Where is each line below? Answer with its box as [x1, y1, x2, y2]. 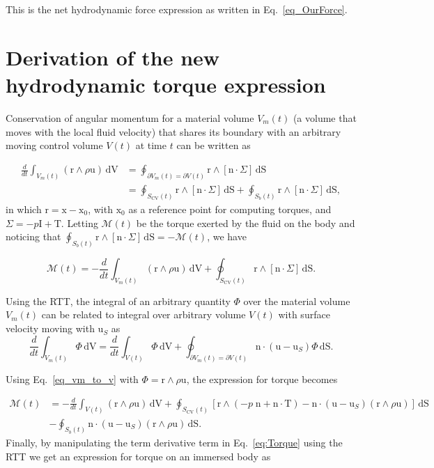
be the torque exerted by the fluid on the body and [136, 215, 355, 230]
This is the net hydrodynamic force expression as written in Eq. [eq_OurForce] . [6, 2, 348, 16]
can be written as [176, 138, 251, 153]
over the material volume [243, 293, 350, 308]
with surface [278, 307, 330, 322]
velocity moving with [6, 321, 95, 336]
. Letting [61, 215, 98, 230]
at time [135, 138, 167, 153]
